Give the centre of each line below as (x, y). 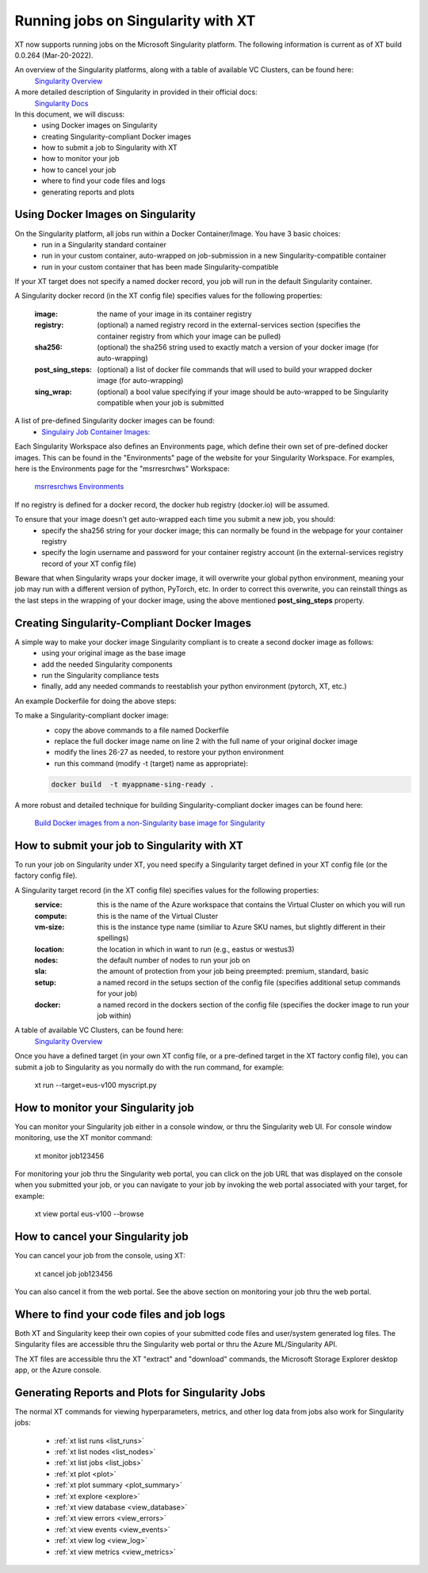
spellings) (113, 938)
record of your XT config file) (89, 564)
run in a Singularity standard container (104, 244)
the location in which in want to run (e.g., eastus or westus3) (196, 949)
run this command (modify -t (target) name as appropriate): (151, 763)
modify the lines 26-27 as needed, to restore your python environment (169, 752)
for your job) (117, 993)
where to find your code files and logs (103, 181)
